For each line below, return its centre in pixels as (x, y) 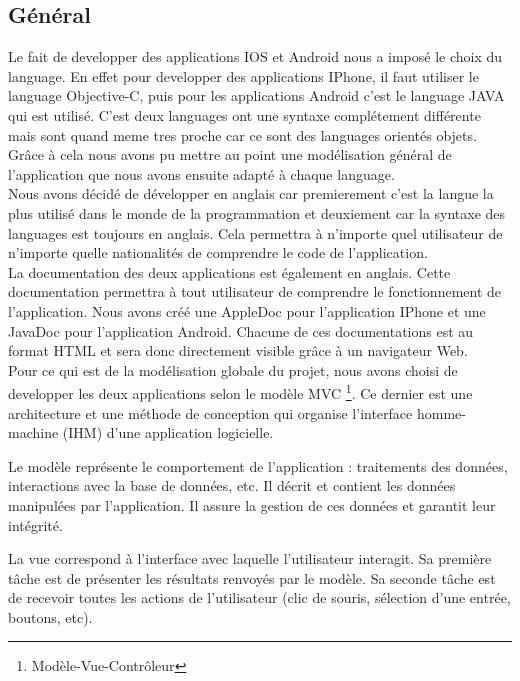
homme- (441, 412)
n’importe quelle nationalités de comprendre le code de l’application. (218, 252)
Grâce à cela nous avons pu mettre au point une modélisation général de (230, 154)
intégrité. (35, 524)
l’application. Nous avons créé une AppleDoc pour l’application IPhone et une (247, 310)
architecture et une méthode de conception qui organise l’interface (210, 412)
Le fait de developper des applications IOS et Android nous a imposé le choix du (255, 56)
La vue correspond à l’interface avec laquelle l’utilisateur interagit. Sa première (250, 558)
